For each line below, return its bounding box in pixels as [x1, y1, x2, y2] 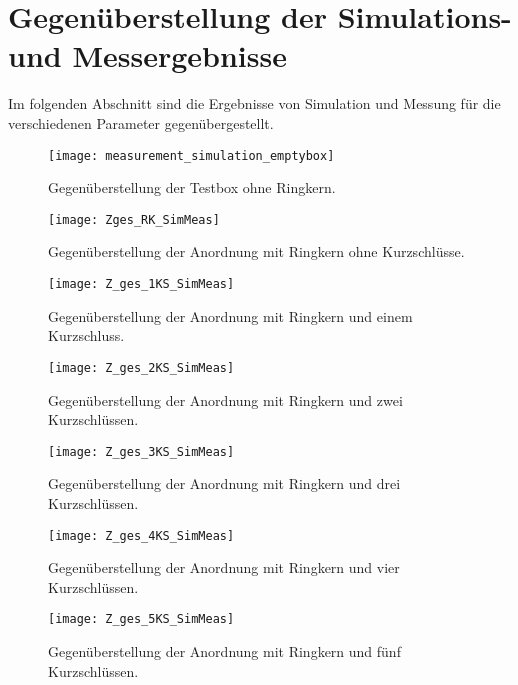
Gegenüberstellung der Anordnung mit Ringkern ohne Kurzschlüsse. [48, 241, 465, 262]
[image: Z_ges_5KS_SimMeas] [48, 612, 235, 627]
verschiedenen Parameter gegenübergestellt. [8, 112, 274, 133]
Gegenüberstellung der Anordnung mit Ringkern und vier [48, 557, 400, 578]
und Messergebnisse [8, 35, 287, 76]
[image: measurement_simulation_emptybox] [48, 148, 335, 163]
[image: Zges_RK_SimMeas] [48, 212, 220, 227]
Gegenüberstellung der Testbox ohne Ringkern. [48, 177, 336, 198]
